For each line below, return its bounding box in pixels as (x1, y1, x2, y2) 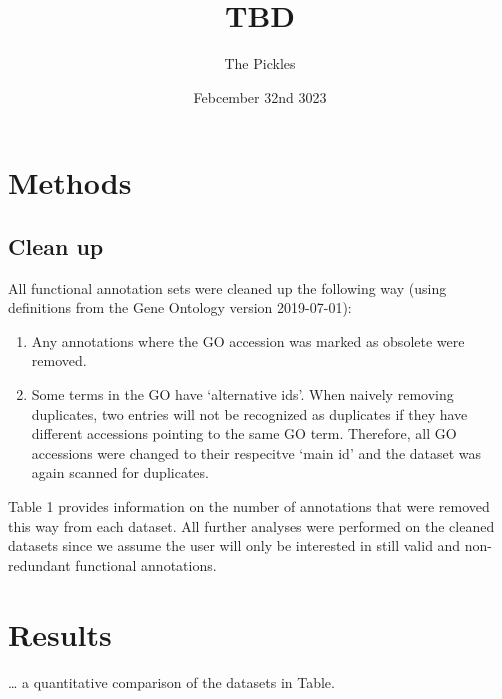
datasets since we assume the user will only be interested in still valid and (8, 535, 461, 556)
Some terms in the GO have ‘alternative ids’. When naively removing (31, 384, 454, 405)
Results (8, 613, 112, 654)
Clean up (8, 230, 104, 261)
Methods (8, 162, 132, 203)
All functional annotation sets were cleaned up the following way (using (8, 277, 447, 298)
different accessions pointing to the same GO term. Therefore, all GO (31, 423, 457, 444)
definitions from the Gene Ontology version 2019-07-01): (8, 297, 352, 318)
